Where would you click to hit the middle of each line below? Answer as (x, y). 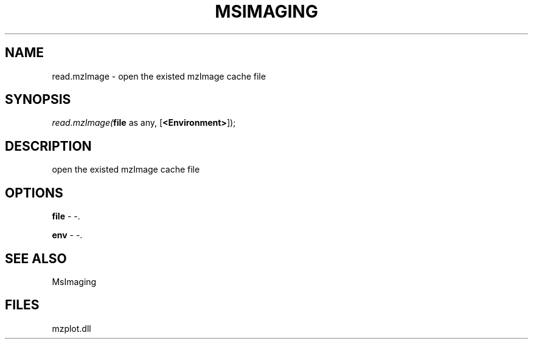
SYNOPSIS (38, 100)
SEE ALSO (36, 258)
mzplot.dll (71, 328)
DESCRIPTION (48, 146)
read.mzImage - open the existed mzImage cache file (159, 76)
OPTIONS (34, 193)
